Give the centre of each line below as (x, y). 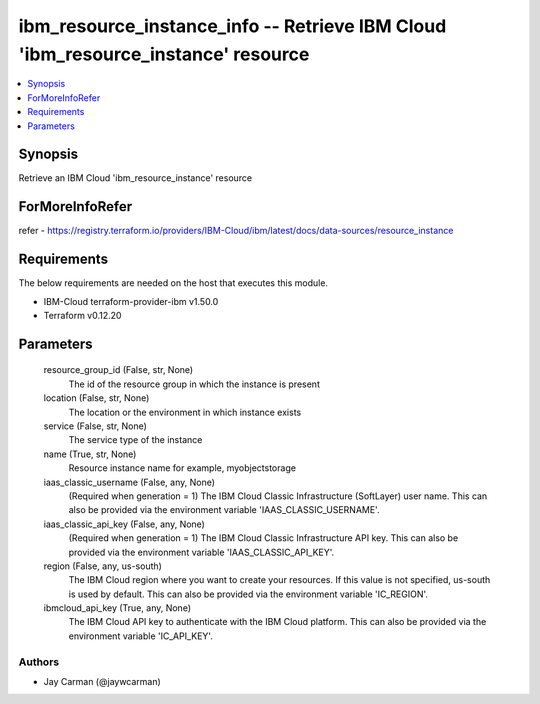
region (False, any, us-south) (102, 566)
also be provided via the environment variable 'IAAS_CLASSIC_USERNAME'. (224, 510)
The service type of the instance (135, 440)
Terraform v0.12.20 (82, 316)
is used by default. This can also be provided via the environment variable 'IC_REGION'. (248, 594)
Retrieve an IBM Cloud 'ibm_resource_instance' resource (135, 178)
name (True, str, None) (90, 454)
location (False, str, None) (96, 398)
